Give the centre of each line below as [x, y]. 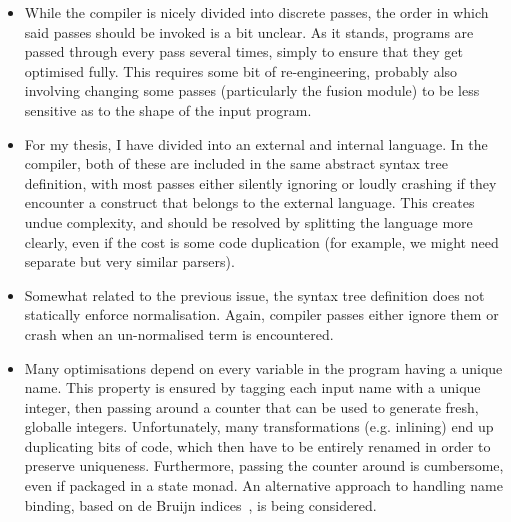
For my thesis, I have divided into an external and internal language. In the [256, 143]
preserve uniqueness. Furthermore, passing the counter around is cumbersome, [264, 465]
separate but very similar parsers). [129, 261]
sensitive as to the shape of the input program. [168, 109]
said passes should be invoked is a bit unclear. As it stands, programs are [249, 31]
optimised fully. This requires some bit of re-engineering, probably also [241, 70]
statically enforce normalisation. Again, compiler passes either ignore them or [261, 314]
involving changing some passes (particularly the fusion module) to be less [252, 90]
